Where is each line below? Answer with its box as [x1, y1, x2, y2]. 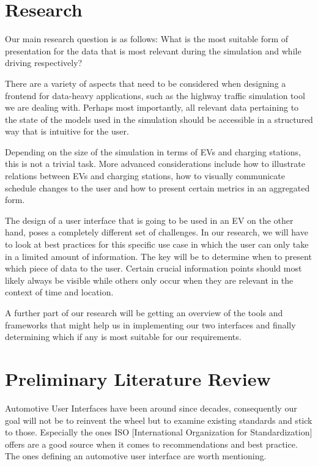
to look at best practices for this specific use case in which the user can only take [5, 238, 309, 251]
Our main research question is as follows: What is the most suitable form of [5, 32, 289, 45]
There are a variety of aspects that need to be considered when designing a [5, 76, 286, 89]
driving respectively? [5, 56, 83, 69]
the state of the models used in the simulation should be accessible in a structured [5, 113, 313, 125]
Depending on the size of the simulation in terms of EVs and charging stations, [5, 145, 301, 158]
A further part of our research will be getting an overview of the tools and [5, 306, 283, 319]
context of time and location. [5, 286, 114, 298]
